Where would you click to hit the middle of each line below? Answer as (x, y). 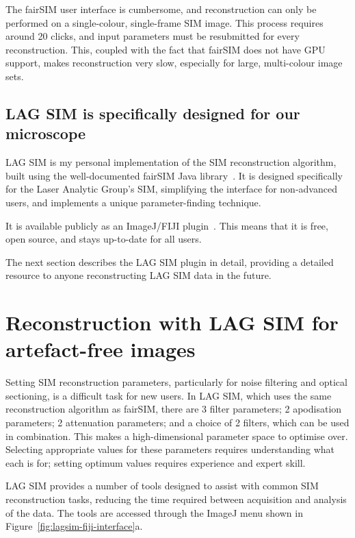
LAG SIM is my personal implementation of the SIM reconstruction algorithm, (171, 162)
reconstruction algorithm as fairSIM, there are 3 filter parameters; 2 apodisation (174, 409)
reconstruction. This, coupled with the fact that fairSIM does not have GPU (166, 49)
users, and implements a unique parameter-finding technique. (133, 202)
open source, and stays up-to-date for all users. (104, 239)
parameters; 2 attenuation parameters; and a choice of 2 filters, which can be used (177, 422)
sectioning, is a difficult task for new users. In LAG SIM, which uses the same (169, 395)
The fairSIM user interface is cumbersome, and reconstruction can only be (161, 9)
